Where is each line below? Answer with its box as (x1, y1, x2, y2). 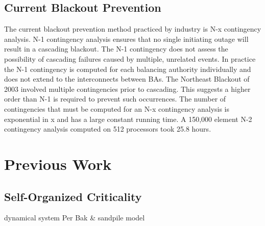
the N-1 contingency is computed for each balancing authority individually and (4, 63, 251, 74)
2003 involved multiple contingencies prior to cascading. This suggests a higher (4, 83, 251, 94)
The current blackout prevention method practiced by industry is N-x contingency (4, 23, 261, 34)
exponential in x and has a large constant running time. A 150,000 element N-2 (4, 113, 252, 124)
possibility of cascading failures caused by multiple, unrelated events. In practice (4, 53, 256, 64)
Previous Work (4, 153, 112, 174)
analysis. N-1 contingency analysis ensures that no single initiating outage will (4, 33, 249, 44)
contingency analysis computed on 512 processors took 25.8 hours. (4, 123, 211, 134)
